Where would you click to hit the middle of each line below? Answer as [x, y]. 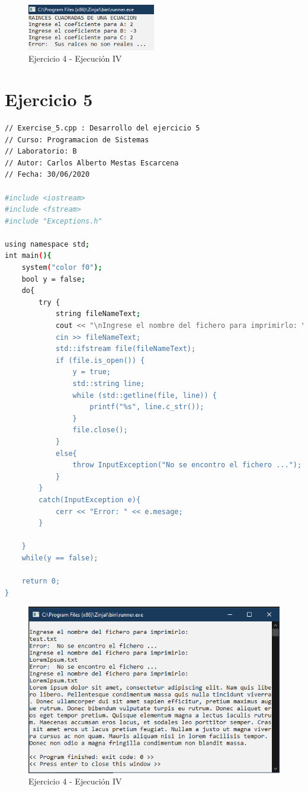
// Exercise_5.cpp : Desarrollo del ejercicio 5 [102, 128]
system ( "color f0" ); [62, 268]
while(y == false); [60, 558]
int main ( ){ [28, 256]
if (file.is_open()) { [100, 360]
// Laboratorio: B [41, 151]
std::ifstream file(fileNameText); [126, 349]
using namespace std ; [47, 244]
